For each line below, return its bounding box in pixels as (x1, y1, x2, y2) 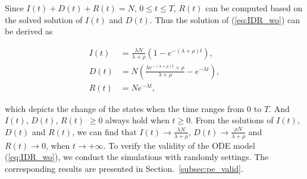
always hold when (105, 114, 170, 126)
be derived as (5, 25, 53, 37)
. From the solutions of (190, 114, 274, 126)
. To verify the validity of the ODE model (103, 139, 255, 151)
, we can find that (72, 125, 137, 138)
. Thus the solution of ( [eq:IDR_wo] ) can (149, 13, 300, 25)
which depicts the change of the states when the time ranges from (5, 102, 245, 114)
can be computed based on (205, 2, 303, 14)
